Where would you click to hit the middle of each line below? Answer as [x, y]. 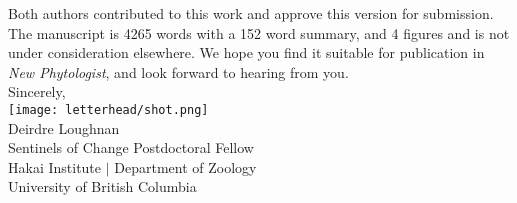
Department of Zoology [185, 166]
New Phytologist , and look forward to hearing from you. [178, 71]
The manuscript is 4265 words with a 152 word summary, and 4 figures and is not [259, 32]
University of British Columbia [102, 186]
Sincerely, [37, 91]
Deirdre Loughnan [64, 127]
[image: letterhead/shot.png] [108, 109]
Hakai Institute [55, 166]
